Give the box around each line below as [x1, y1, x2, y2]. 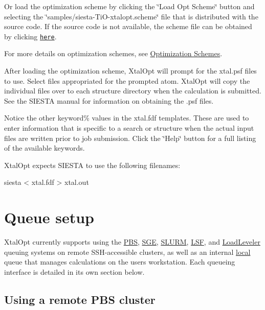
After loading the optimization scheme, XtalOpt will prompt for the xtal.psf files [4, 65, 257, 76]
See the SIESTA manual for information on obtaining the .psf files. [4, 95, 214, 106]
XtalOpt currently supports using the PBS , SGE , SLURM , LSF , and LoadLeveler [4, 236, 260, 247]
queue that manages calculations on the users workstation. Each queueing [4, 256, 235, 267]
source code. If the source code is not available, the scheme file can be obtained [4, 21, 252, 32]
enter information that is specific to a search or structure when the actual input [4, 123, 254, 133]
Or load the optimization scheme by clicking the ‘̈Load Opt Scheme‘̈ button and [4, 1, 255, 11]
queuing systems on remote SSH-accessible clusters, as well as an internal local [4, 246, 251, 257]
